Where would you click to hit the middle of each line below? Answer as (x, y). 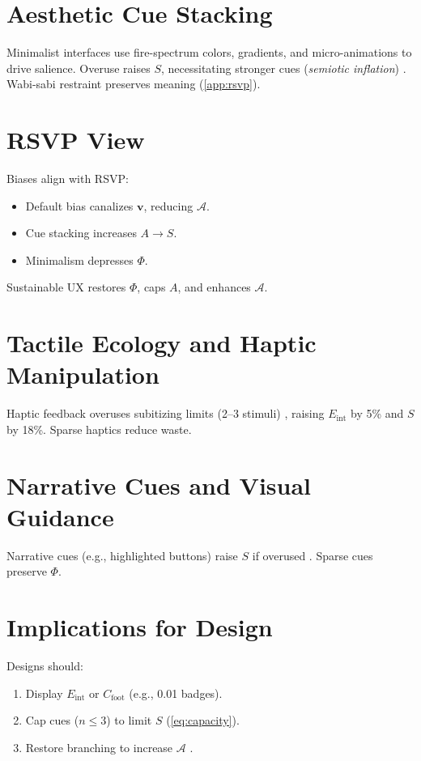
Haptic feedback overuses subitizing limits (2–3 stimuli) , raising (166, 413)
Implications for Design (140, 627)
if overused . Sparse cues (313, 555)
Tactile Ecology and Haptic (162, 343)
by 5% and (377, 413)
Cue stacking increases (81, 233)
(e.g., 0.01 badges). (176, 693)
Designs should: (45, 666)
